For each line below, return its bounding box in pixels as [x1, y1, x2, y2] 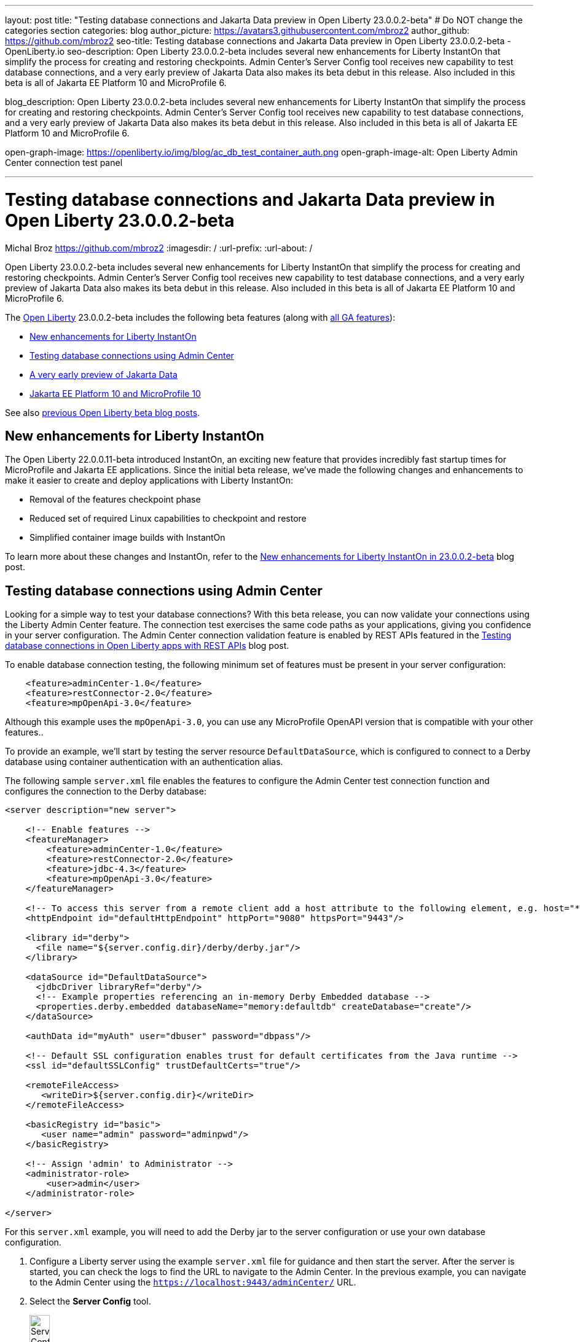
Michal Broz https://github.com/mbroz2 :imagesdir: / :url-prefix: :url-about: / [5, 242, 313, 253]
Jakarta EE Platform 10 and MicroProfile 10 [29, 388, 201, 399]
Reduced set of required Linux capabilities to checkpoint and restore [29, 513, 307, 524]
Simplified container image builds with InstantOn [29, 532, 225, 543]
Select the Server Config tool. [29, 1296, 151, 1307]
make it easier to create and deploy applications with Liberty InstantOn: [5, 475, 293, 486]
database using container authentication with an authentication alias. [5, 756, 283, 767]
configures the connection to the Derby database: [5, 786, 206, 797]
